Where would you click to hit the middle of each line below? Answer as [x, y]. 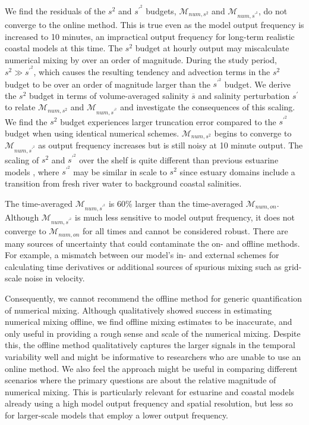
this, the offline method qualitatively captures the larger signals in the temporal [150, 345]
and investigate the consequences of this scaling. [208, 107]
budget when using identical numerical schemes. [92, 133]
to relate [20, 107]
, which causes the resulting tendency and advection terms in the [152, 71]
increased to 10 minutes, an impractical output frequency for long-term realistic [150, 36]
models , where [32, 171]
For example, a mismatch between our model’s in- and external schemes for [142, 255]
